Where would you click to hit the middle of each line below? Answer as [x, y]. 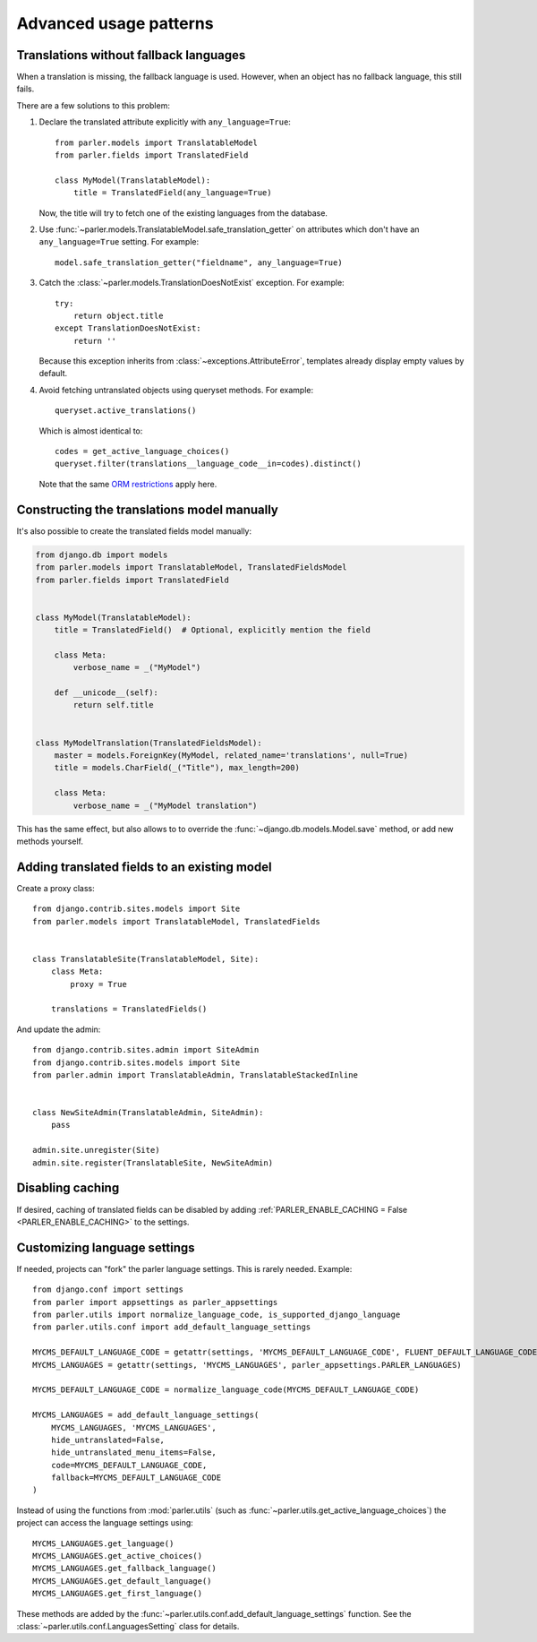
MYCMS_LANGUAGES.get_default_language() [122, 1581]
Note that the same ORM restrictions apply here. [128, 484]
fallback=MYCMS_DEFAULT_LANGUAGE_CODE [136, 1478]
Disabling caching [68, 1188]
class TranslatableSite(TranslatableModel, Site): [146, 959]
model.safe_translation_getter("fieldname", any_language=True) [199, 262]
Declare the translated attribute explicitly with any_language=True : [165, 122]
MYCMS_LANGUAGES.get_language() [103, 1543]
